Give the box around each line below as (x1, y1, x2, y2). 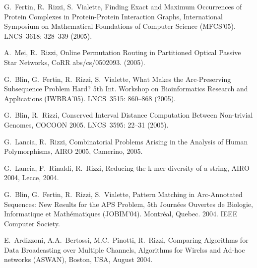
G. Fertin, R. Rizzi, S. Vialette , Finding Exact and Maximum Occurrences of (4, 1, 242, 11)
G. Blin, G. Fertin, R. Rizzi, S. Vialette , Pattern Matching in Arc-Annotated (4, 189, 243, 199)
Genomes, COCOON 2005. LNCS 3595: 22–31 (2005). (4, 119, 169, 130)
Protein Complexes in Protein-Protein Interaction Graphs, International (4, 11, 223, 21)
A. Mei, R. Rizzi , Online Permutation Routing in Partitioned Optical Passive (4, 47, 241, 58)
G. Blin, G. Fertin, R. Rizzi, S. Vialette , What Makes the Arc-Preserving (4, 73, 231, 84)
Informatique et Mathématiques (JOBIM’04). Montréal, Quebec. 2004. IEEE (4, 208, 238, 219)
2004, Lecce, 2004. (4, 172, 59, 183)
